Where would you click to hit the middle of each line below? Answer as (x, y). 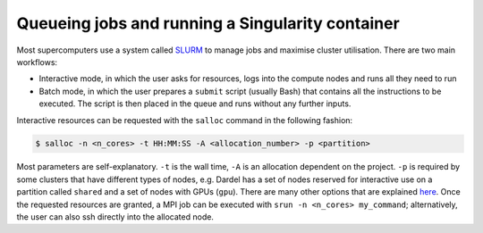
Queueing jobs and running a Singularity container (208, 23)
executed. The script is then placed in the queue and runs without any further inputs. (195, 104)
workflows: (37, 62)
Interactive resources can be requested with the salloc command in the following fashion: (185, 120)
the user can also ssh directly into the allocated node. (115, 217)
